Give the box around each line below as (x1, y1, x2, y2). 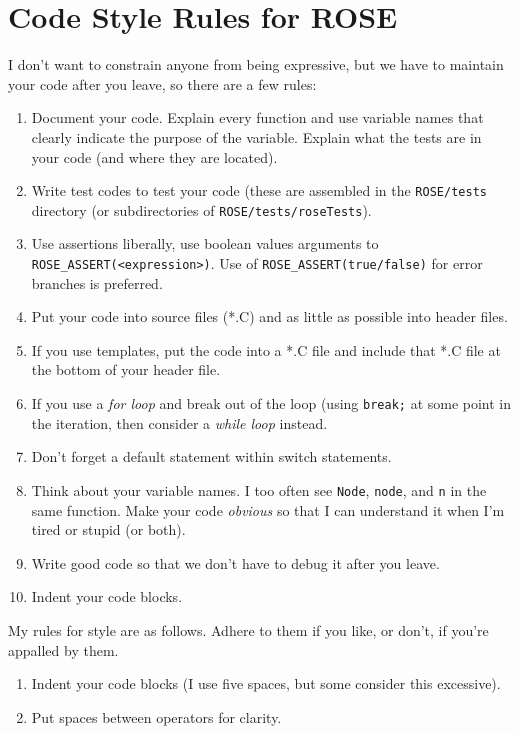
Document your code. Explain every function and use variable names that (31, 107, 484, 128)
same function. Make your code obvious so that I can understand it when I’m (31, 499, 505, 520)
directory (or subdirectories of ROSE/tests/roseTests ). (31, 199, 372, 220)
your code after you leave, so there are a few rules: (8, 73, 317, 94)
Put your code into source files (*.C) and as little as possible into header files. (31, 306, 508, 327)
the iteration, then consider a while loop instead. (31, 412, 328, 433)
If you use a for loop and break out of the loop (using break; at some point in (31, 393, 512, 414)
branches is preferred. (31, 272, 163, 293)
